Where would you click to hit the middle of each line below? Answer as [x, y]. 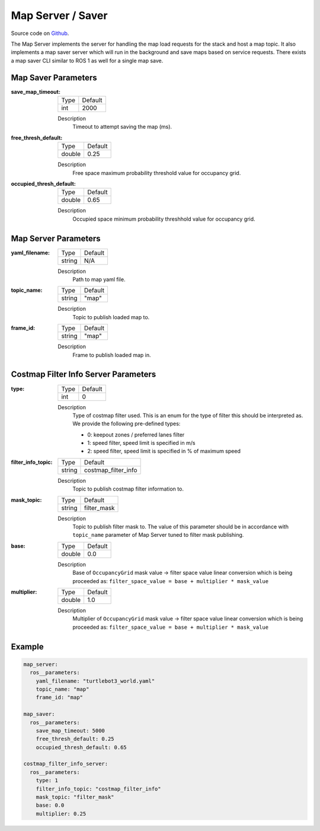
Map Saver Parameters [54, 77]
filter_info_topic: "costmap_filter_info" [98, 789]
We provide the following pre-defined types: [127, 424]
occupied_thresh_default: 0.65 [81, 747]
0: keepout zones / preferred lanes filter [136, 434]
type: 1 [47, 781]
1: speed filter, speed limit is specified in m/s [141, 443]
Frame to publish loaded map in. [112, 355]
